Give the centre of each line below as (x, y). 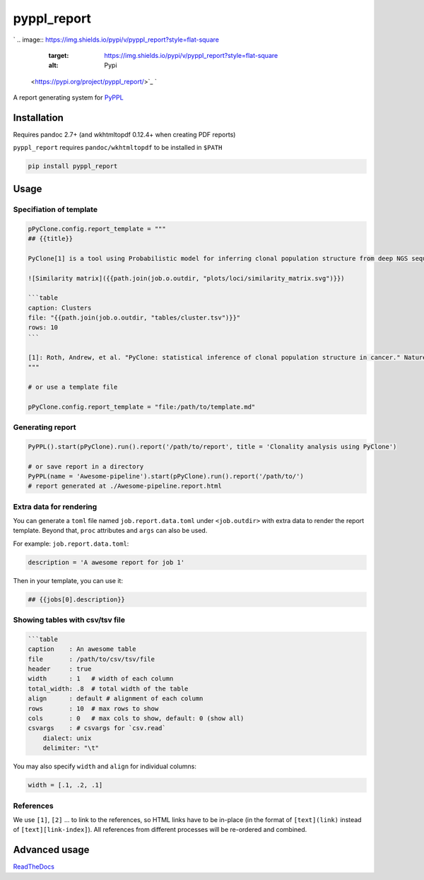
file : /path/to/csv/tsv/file (92, 659)
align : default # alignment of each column (116, 699)
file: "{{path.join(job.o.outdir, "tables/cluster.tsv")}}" (134, 318)
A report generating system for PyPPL (68, 98)
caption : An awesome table (82, 649)
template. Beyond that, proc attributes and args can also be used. (110, 531)
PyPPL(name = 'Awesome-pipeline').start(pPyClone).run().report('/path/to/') (166, 476)
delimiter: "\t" (71, 748)
